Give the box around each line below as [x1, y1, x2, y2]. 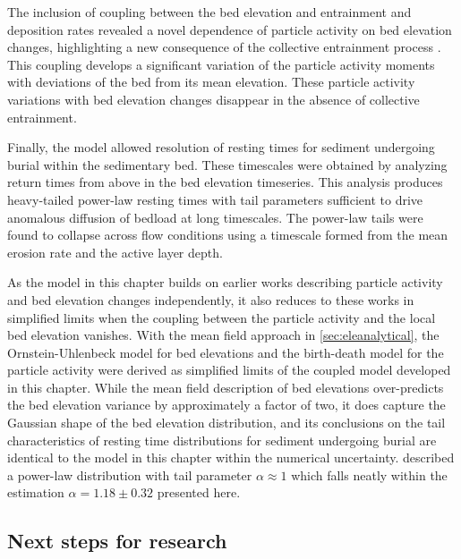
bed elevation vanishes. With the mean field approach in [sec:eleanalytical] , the [7, 326, 440, 344]
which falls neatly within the [291, 465, 448, 484]
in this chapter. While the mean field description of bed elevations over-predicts [7, 377, 444, 396]
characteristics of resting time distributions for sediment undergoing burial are [7, 430, 437, 449]
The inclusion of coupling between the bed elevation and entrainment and [7, 3, 412, 21]
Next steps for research [7, 527, 227, 555]
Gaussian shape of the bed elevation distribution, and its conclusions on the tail [7, 413, 446, 432]
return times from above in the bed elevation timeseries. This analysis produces [7, 173, 443, 191]
